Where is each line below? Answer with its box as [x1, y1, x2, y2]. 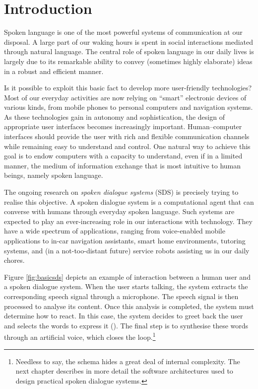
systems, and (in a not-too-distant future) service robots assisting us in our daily [4, 245, 250, 255]
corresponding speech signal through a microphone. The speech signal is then [4, 291, 239, 301]
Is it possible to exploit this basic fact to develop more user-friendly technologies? [4, 82, 252, 93]
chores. [4, 255, 25, 265]
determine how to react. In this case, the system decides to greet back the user [4, 311, 243, 321]
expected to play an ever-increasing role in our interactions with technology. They [4, 216, 253, 226]
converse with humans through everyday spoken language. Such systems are [4, 206, 235, 217]
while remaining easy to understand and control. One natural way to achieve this [4, 141, 251, 151]
